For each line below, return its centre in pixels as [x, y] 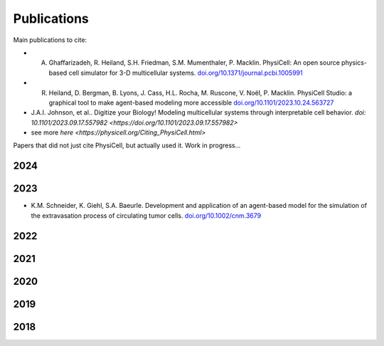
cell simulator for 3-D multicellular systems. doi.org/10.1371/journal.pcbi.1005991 [186, 73]
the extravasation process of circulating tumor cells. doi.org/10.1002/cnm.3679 [146, 215]
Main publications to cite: [50, 40]
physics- [354, 63]
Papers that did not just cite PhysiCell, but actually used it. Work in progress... [127, 145]
